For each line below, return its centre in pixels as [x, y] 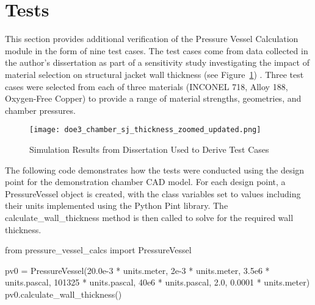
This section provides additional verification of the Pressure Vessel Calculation [152, 39]
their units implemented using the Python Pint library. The [117, 205]
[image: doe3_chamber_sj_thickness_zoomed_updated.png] [145, 130]
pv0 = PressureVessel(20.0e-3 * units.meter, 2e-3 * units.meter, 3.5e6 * [137, 270]
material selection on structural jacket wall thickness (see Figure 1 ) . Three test [154, 74]
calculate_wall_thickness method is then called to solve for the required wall [149, 217]
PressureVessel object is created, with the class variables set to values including [153, 193]
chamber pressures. [40, 110]
